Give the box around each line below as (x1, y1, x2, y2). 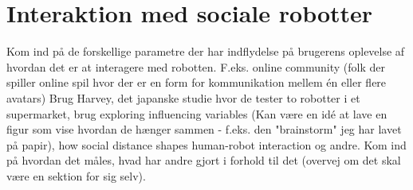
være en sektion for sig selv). (6, 167, 146, 184)
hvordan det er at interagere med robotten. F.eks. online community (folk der (6, 58, 385, 75)
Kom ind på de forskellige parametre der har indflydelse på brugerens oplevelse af (6, 43, 405, 60)
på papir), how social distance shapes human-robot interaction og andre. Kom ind (6, 136, 407, 153)
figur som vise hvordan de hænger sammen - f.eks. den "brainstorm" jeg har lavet (6, 121, 402, 138)
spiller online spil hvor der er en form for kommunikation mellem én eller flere (6, 74, 387, 91)
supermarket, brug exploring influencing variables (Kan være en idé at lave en (6, 105, 387, 122)
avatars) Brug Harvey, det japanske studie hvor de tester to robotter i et (6, 89, 360, 106)
